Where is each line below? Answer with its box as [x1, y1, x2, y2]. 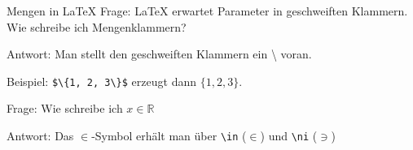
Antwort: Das [7, 127, 74, 144]
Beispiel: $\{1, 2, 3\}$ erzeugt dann [7, 72, 196, 89]
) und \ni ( [260, 127, 318, 144]
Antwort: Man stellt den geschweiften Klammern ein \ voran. [7, 45, 312, 62]
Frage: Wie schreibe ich [7, 100, 123, 117]
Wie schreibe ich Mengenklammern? [7, 18, 187, 35]
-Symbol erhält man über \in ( [91, 127, 247, 144]
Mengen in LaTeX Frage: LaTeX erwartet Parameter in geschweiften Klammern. [7, 2, 408, 19]
